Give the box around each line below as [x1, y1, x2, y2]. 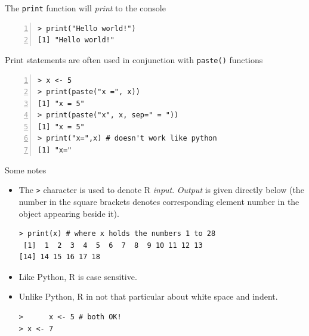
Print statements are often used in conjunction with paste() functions [5, 53, 263, 66]
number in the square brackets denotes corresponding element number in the [18, 195, 299, 207]
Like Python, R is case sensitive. [18, 270, 137, 282]
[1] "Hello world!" [38, 36, 115, 45]
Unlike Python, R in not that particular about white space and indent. [18, 290, 278, 303]
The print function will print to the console [5, 2, 166, 14]
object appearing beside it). [18, 207, 119, 219]
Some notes [5, 163, 47, 176]
